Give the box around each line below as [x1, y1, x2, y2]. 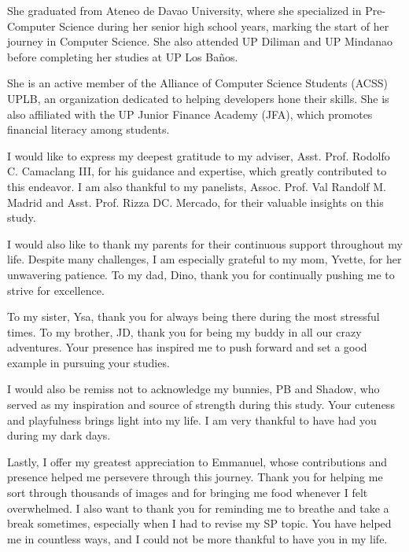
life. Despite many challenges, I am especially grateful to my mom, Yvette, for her [7, 251, 402, 267]
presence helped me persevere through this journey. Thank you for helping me [7, 469, 383, 485]
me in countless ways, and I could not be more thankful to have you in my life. [7, 530, 388, 546]
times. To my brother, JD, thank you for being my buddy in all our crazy [7, 323, 362, 340]
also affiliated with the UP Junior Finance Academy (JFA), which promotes [7, 105, 373, 122]
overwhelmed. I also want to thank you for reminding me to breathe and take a [7, 499, 389, 516]
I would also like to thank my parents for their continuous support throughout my [7, 235, 403, 252]
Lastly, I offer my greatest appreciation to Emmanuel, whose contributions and [7, 453, 388, 469]
